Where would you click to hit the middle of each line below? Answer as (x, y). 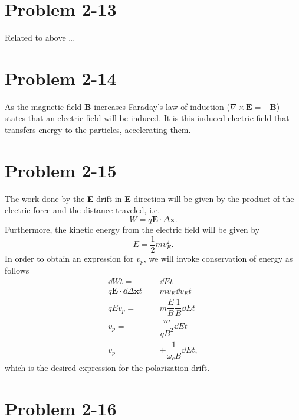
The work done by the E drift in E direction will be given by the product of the (149, 198)
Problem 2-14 (61, 78)
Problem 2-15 (61, 170)
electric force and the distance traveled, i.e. (83, 210)
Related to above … (40, 38)
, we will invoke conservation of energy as (218, 258)
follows (17, 270)
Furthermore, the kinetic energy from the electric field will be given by (132, 229)
